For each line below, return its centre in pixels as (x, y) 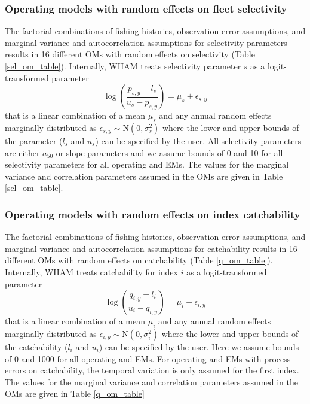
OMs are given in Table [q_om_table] (75, 394)
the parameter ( (34, 140)
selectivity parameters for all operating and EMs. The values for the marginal (147, 164)
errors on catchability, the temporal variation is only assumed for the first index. (152, 370)
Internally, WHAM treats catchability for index (91, 271)
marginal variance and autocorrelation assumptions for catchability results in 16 (151, 248)
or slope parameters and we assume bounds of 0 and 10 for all (169, 152)
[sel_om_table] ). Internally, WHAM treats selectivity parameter (123, 66)
